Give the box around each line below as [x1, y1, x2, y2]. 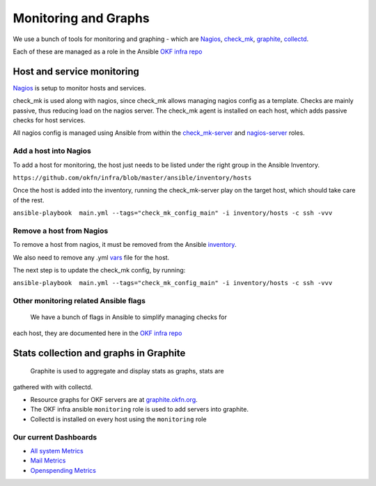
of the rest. [13, 195, 45, 204]
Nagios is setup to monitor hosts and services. [13, 83, 146, 92]
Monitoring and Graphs [13, 10, 150, 26]
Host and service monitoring [13, 65, 139, 77]
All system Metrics [30, 446, 84, 455]
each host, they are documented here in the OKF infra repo [13, 329, 182, 337]
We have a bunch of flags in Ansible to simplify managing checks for [30, 313, 228, 321]
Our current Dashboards [13, 432, 97, 442]
